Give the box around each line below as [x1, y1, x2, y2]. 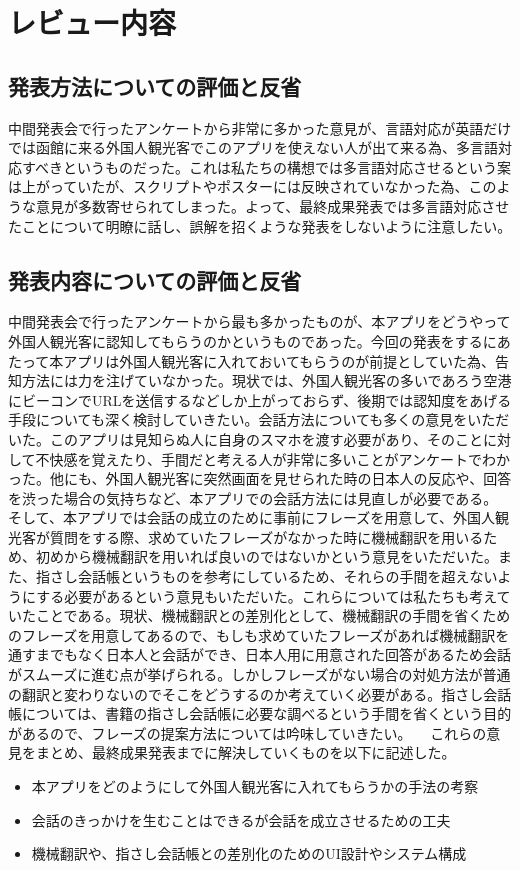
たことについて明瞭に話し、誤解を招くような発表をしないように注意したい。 [8, 215, 512, 236]
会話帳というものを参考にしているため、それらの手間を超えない [77, 566, 498, 587]
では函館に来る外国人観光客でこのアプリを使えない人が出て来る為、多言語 [8, 137, 498, 158]
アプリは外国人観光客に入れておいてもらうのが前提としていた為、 [63, 350, 495, 371]
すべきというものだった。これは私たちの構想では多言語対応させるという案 [21, 156, 512, 177]
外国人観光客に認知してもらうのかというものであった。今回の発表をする [8, 330, 483, 351]
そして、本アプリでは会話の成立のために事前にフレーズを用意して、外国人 [8, 507, 496, 528]
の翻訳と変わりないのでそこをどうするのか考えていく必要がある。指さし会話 [8, 683, 512, 704]
